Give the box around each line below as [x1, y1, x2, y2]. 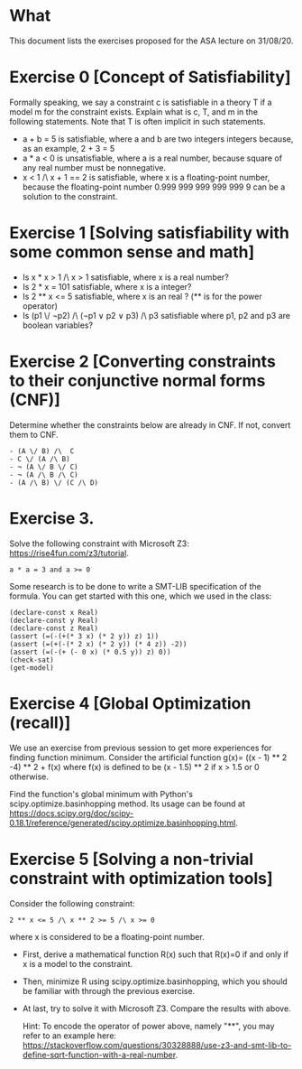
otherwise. [9, 771, 50, 782]
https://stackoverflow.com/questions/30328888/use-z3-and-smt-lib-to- [22, 1039, 292, 1050]
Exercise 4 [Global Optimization [9, 693, 252, 713]
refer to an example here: [22, 1030, 117, 1041]
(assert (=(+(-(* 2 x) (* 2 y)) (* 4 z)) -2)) [9, 639, 188, 648]
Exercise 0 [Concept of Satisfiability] [9, 67, 291, 88]
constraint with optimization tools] [9, 868, 273, 888]
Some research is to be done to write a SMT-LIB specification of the [9, 581, 261, 591]
